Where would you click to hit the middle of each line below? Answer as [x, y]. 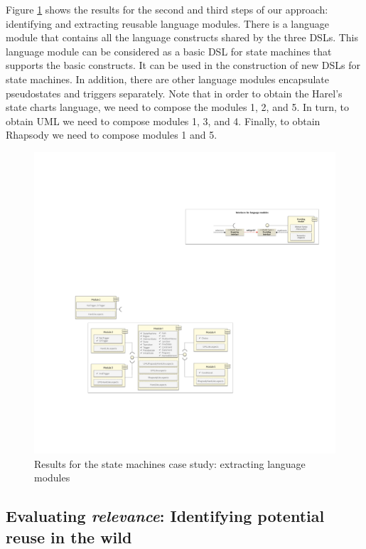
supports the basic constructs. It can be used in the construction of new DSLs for [183, 65]
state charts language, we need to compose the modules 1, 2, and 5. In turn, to [177, 107]
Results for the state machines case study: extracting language [170, 463]
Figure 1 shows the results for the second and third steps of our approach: [167, 9]
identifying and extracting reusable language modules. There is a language [167, 23]
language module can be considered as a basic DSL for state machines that [169, 51]
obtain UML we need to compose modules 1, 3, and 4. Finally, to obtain [163, 121]
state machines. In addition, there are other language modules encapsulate [168, 79]
